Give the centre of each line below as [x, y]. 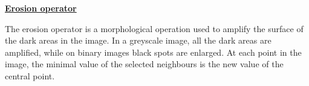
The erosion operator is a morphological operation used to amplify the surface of [154, 28]
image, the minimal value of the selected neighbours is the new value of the [144, 64]
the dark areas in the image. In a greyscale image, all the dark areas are [138, 40]
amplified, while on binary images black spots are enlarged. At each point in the [153, 52]
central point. [30, 75]
